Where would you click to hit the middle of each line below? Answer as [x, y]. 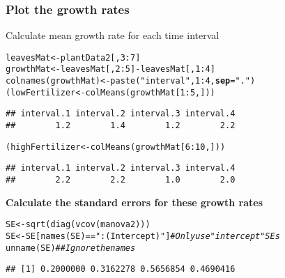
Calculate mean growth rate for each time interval [113, 35]
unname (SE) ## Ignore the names [71, 248]
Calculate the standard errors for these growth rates [134, 202]
